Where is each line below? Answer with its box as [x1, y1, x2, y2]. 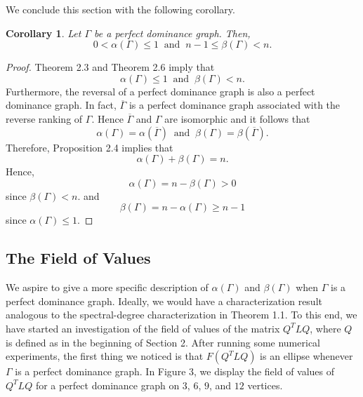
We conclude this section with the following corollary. [6, 2, 235, 16]
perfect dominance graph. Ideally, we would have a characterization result [6, 293, 322, 308]
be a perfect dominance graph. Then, [94, 25, 251, 40]
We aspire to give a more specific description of [6, 280, 209, 295]
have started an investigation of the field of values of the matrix [6, 321, 280, 335]
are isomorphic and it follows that [164, 111, 310, 126]
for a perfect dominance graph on [35, 377, 180, 392]
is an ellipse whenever [260, 349, 353, 363]
